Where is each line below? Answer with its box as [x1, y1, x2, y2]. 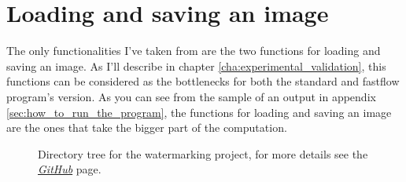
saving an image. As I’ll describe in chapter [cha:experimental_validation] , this [6, 57, 386, 74]
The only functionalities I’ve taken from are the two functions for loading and [6, 42, 381, 59]
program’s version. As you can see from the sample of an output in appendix [6, 88, 376, 104]
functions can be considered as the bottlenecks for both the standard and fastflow [6, 73, 400, 89]
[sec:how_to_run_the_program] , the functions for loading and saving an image [6, 104, 392, 120]
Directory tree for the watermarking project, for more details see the [38, 145, 368, 162]
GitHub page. [38, 161, 101, 177]
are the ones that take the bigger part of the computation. [6, 119, 287, 136]
